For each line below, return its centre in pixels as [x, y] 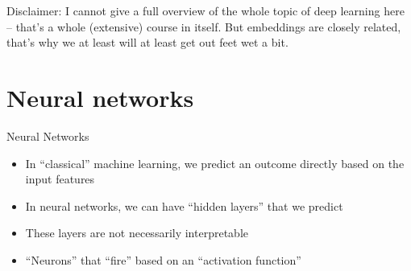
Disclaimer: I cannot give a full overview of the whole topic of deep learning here [205, 10]
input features [60, 179]
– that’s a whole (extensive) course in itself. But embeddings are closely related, [204, 26]
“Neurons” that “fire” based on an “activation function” [163, 259]
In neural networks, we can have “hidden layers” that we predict [184, 205]
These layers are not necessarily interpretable [137, 233]
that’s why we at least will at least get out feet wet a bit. [147, 42]
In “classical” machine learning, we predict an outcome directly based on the [215, 163]
